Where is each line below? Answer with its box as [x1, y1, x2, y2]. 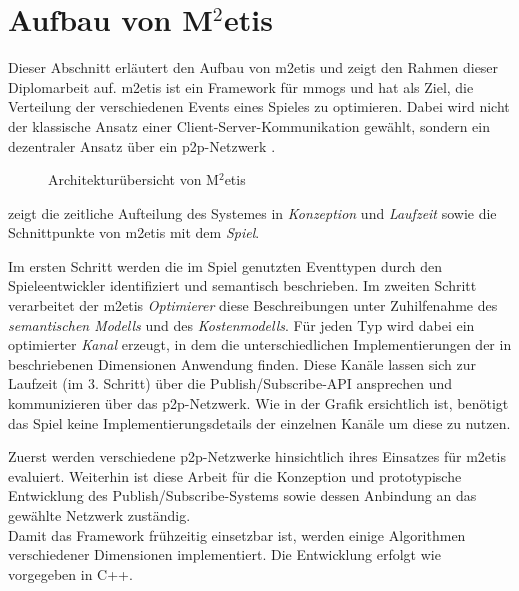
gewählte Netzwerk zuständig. [8, 505, 191, 525]
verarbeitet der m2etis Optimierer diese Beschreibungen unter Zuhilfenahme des [8, 295, 498, 316]
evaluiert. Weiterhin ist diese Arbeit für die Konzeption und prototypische [8, 465, 462, 486]
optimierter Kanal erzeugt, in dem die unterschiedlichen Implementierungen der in [8, 334, 512, 355]
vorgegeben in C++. [8, 563, 133, 584]
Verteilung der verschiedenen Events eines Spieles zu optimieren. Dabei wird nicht [8, 96, 510, 117]
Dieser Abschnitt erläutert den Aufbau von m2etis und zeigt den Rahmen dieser [8, 57, 499, 78]
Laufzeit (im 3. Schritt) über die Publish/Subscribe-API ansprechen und [8, 373, 452, 394]
